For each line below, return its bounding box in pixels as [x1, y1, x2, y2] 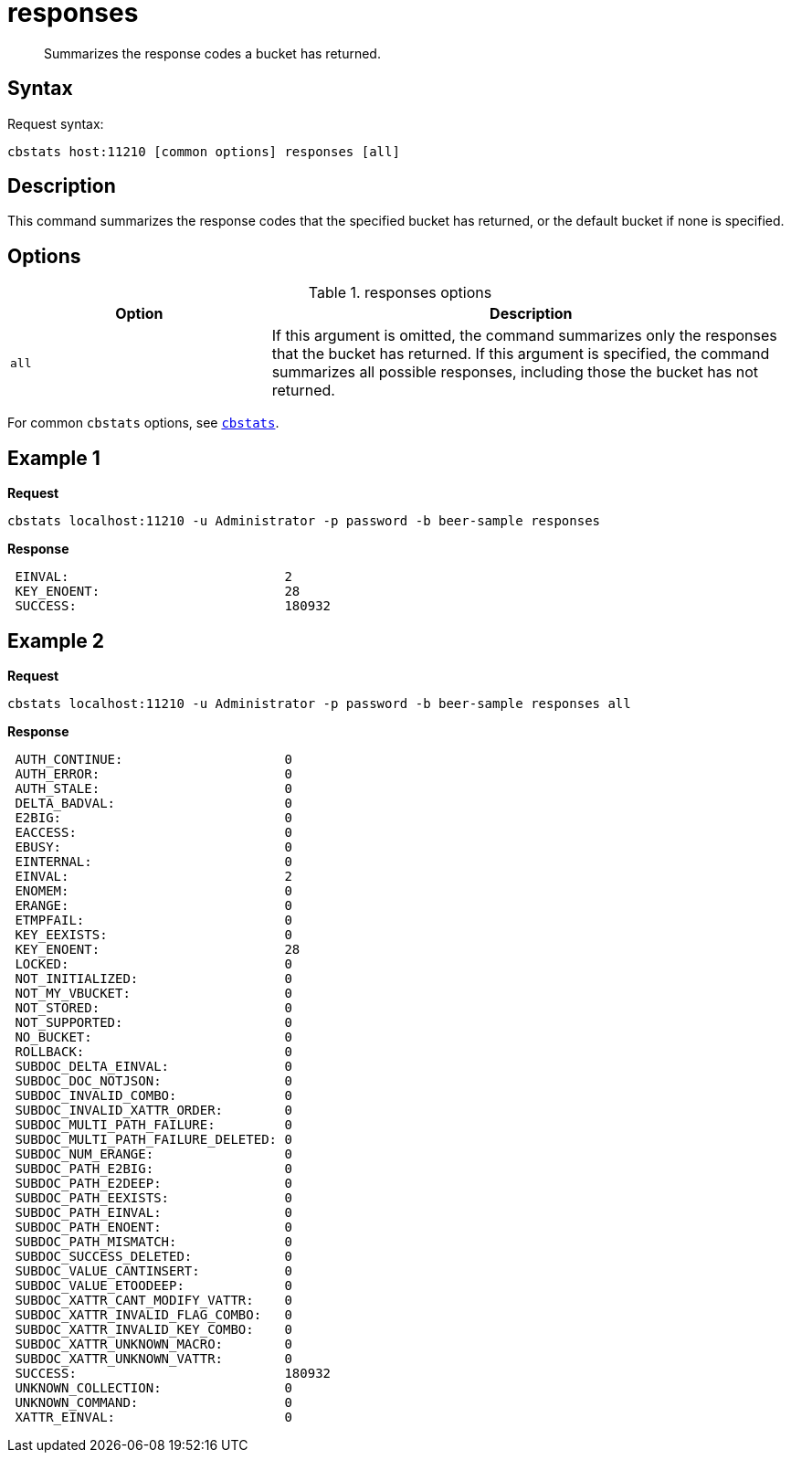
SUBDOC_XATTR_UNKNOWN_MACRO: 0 [15, 1336, 292, 1351]
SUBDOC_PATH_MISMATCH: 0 [15, 1233, 292, 1249]
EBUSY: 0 [15, 839, 292, 854]
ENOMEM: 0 [15, 883, 292, 898]
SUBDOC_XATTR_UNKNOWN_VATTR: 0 [15, 1350, 292, 1366]
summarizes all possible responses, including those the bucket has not [271, 363, 758, 382]
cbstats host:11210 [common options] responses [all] [7, 143, 400, 159]
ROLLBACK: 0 [15, 1043, 292, 1059]
